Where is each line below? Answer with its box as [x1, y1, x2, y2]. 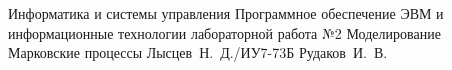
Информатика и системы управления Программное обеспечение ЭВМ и [8, 3, 444, 23]
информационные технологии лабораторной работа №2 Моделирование [8, 22, 441, 43]
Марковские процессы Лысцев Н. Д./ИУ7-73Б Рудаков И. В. [8, 42, 388, 63]
